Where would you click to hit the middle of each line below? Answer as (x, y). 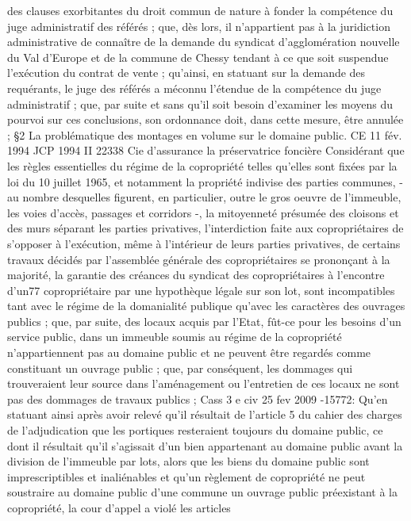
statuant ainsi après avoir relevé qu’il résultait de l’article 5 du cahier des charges (205, 414)
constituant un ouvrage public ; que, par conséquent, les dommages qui (180, 368)
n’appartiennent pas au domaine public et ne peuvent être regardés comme (189, 352)
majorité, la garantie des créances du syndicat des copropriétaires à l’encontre (196, 275)
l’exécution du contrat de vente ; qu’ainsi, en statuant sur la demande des (186, 73)
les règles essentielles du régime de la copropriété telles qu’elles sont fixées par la (202, 165)
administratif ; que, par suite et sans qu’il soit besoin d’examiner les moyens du (200, 103)
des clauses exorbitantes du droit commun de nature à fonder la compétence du (200, 10)
